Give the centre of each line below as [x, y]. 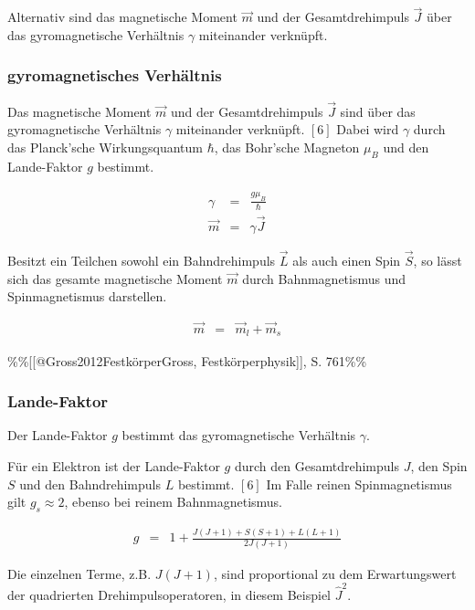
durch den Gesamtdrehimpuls [317, 465]
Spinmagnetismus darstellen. [87, 296]
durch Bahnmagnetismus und [324, 278]
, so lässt [438, 261]
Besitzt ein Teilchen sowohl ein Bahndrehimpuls [142, 261]
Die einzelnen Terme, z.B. [79, 573]
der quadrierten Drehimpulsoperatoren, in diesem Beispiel [169, 594]
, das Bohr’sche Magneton [287, 147]
